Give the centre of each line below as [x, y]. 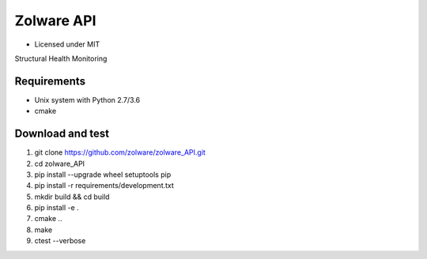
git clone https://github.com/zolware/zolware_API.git [120, 152]
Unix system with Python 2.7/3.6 [87, 99]
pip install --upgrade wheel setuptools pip [103, 175]
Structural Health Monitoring [61, 58]
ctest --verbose [60, 241]
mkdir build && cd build [72, 197]
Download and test [62, 134]
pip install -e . [57, 208]
